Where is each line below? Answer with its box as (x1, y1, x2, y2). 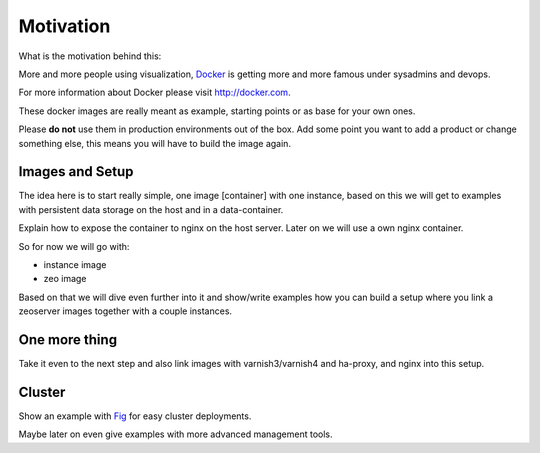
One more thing (18, 331, 118, 348)
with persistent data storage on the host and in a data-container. (18, 203, 284, 215)
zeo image (43, 273, 87, 285)
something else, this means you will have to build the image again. (18, 137, 292, 149)
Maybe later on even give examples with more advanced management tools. (18, 428, 333, 440)
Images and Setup (18, 163, 134, 180)
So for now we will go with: (18, 240, 130, 252)
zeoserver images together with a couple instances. (18, 305, 233, 317)
